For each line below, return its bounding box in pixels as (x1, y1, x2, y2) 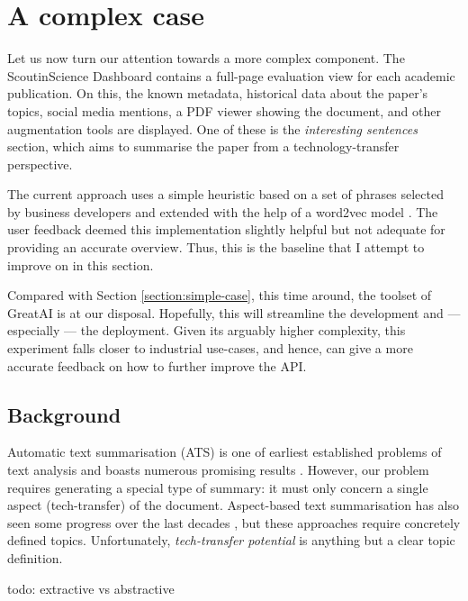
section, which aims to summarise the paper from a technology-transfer (7, 137, 400, 156)
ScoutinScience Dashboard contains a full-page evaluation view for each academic (7, 66, 455, 85)
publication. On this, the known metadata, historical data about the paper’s (7, 84, 428, 103)
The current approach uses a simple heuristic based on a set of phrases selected (7, 185, 444, 204)
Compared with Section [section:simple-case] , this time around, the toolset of (7, 286, 432, 305)
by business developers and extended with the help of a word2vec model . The (7, 202, 438, 221)
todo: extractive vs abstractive (7, 578, 175, 597)
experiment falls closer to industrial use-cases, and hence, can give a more (7, 339, 413, 358)
